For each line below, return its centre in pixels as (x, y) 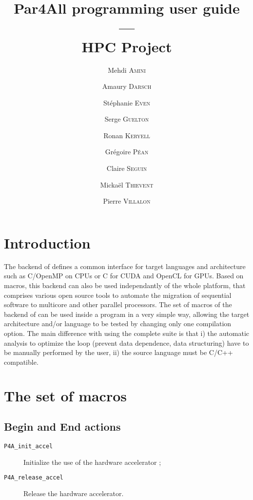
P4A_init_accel (29, 446)
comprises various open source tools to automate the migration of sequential (118, 295)
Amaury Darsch (127, 86)
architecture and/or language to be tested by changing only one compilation (118, 323)
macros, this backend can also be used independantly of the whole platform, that (125, 285)
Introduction (47, 242)
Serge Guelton (127, 119)
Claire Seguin (127, 168)
